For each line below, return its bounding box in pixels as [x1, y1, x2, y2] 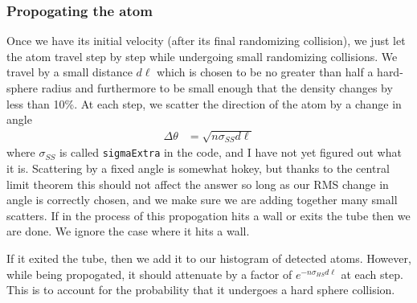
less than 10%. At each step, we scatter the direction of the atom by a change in [6, 95, 402, 112]
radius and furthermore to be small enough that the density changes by [41, 80, 393, 96]
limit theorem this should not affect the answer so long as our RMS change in [6, 175, 389, 192]
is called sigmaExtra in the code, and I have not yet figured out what [59, 144, 402, 161]
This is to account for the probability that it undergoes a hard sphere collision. [6, 281, 395, 298]
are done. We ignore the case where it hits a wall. [6, 223, 250, 240]
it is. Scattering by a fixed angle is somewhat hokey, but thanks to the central [6, 160, 390, 177]
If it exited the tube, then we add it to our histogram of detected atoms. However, [6, 249, 411, 266]
